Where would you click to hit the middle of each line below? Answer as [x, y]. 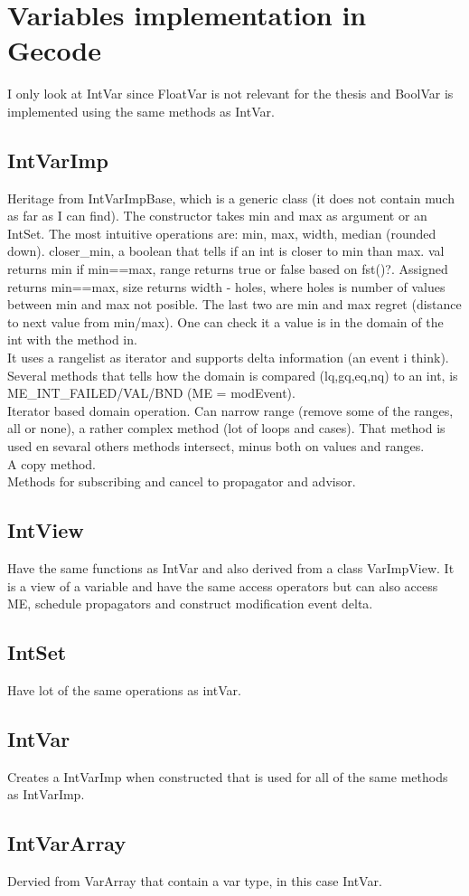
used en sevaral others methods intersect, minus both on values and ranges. [216, 446]
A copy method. [52, 463]
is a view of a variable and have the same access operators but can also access [223, 585]
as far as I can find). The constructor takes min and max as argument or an [217, 216]
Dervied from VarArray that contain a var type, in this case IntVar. [195, 881]
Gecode [55, 50]
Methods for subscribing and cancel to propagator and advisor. [182, 481]
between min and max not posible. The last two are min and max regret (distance [234, 304]
